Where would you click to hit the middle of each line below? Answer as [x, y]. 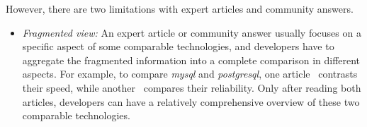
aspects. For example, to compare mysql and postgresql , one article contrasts [190, 74]
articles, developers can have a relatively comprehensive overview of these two [191, 101]
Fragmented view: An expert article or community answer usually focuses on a [192, 32]
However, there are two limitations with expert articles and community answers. [180, 8]
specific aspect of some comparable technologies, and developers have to [178, 46]
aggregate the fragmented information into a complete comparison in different [191, 60]
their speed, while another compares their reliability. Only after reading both [192, 87]
